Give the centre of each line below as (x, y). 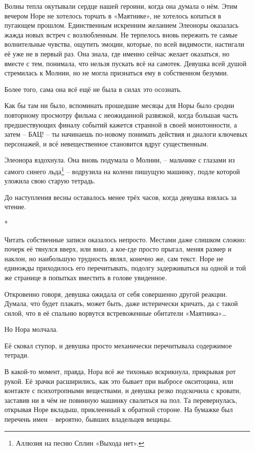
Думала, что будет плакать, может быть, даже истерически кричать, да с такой (121, 303)
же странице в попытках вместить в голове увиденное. (86, 277)
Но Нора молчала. (31, 329)
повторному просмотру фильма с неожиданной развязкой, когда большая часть (121, 115)
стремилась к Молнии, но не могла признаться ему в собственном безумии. (117, 73)
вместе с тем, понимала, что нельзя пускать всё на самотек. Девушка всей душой (126, 63)
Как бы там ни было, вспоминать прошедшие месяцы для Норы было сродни (119, 105)
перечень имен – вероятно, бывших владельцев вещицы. (88, 419)
